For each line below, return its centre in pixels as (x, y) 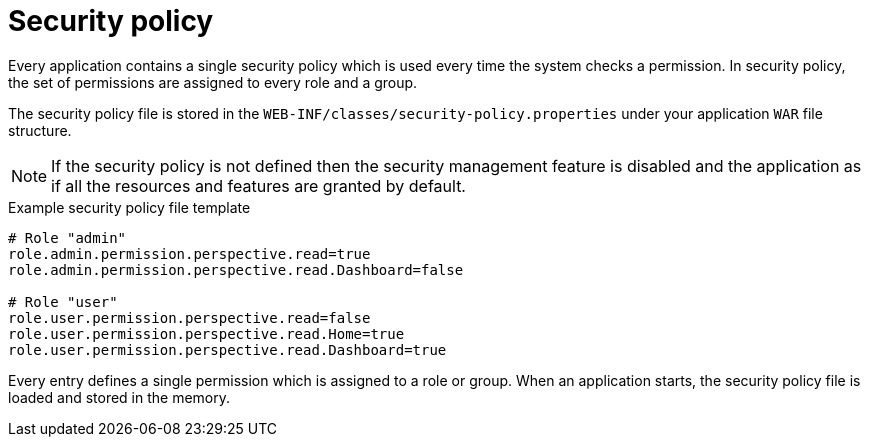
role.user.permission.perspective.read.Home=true (206, 333)
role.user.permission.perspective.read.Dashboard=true (227, 349)
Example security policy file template (129, 207)
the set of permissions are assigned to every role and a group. (213, 82)
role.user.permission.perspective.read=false (189, 317)
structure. (40, 130)
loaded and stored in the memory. (119, 397)
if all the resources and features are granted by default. (258, 185)
